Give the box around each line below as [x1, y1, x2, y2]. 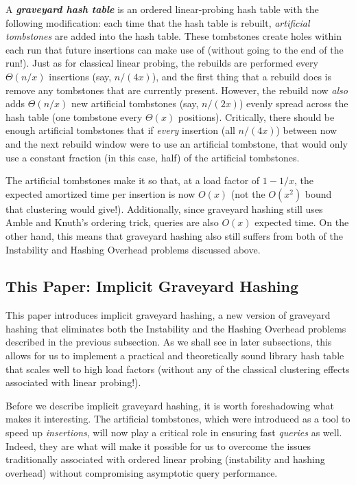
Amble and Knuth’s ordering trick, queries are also [5, 215, 219, 229]
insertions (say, [49, 69, 112, 83]
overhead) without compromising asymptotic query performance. [5, 465, 278, 480]
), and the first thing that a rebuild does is [152, 69, 331, 83]
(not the [230, 186, 265, 201]
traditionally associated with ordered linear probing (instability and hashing [5, 452, 325, 466]
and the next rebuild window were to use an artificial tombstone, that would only [5, 136, 348, 150]
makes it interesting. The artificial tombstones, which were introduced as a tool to [5, 411, 351, 426]
